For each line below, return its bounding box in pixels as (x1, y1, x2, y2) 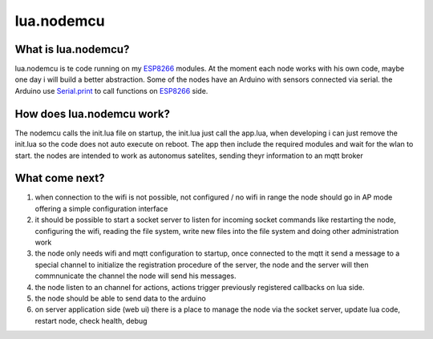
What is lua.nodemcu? (14, 42, 130, 56)
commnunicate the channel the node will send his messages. (34, 271, 237, 280)
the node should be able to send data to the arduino (34, 293, 206, 303)
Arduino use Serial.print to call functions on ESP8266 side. (14, 86, 208, 95)
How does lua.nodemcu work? (14, 107, 170, 120)
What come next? (14, 172, 105, 185)
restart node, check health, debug (34, 316, 148, 325)
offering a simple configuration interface (34, 204, 168, 213)
